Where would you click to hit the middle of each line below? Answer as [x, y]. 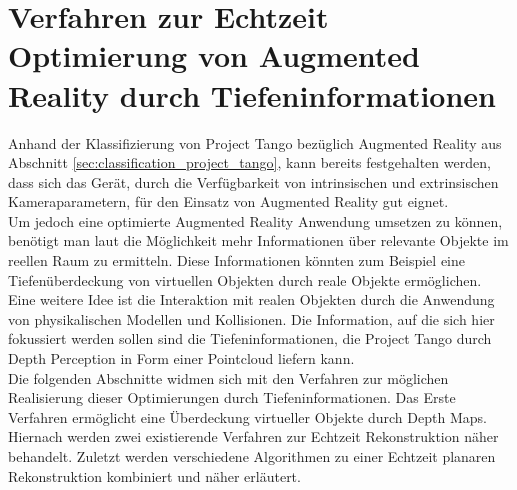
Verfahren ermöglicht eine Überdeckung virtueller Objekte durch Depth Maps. [247, 416]
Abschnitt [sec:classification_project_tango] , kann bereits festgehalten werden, [249, 162]
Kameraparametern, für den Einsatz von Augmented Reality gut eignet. [228, 201]
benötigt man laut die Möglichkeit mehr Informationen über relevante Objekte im [258, 240]
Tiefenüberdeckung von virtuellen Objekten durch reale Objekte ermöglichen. [245, 279]
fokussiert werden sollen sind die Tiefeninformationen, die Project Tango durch [250, 338]
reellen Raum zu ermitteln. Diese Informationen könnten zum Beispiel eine [236, 260]
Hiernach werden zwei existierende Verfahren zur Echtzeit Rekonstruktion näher [253, 436]
